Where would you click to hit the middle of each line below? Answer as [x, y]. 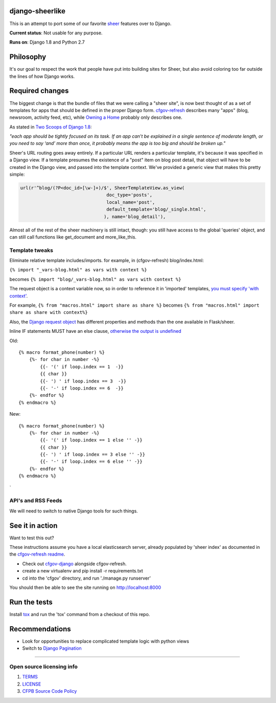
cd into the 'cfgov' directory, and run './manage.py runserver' [86, 578]
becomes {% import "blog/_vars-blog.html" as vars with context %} [95, 279]
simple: [17, 175]
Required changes [39, 91]
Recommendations [40, 629]
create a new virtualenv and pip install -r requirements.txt [83, 571]
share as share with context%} [49, 313]
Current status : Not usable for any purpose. [56, 33]
